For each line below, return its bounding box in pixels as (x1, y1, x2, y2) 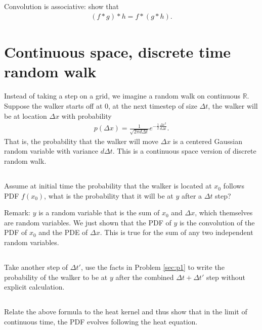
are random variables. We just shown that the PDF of (4, 217, 171, 227)
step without (206, 271, 245, 282)
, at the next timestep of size (108, 100, 197, 111)
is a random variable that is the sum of (38, 207, 160, 218)
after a (181, 190, 202, 201)
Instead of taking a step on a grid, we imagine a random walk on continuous (4, 90, 240, 101)
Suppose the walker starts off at (4, 100, 103, 111)
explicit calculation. (4, 281, 65, 292)
